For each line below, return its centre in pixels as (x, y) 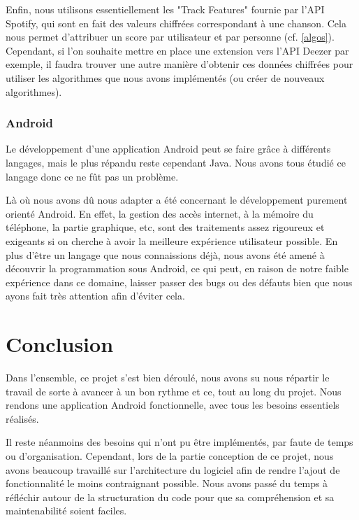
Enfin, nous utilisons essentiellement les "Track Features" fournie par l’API (165, 9)
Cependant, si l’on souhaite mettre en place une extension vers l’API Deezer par (177, 50)
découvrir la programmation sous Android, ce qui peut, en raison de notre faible (177, 268)
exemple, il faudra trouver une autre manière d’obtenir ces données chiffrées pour (179, 64)
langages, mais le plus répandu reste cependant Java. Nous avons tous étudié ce (176, 162)
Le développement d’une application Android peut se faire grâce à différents (168, 149)
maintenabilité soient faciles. (66, 511)
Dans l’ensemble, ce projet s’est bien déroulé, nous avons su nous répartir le (168, 378)
